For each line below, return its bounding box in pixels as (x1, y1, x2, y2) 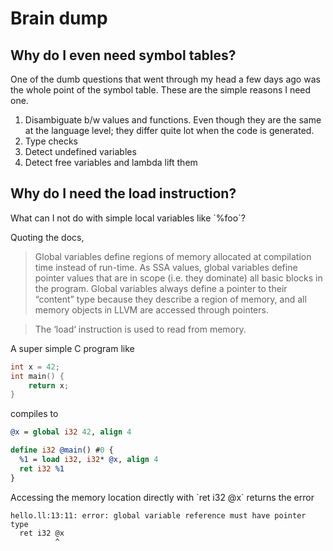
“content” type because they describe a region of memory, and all (34, 293, 307, 305)
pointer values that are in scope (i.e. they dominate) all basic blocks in (34, 272, 323, 284)
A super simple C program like (10, 342, 135, 354)
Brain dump (10, 7, 108, 30)
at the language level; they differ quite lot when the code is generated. (24, 125, 315, 136)
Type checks (24, 135, 79, 147)
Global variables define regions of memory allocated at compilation (34, 250, 312, 262)
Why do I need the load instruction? (10, 185, 237, 202)
